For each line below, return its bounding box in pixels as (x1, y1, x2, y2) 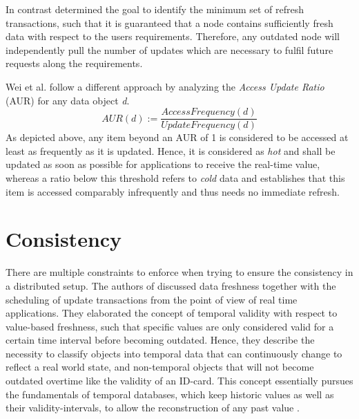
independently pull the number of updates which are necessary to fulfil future (6, 42, 333, 57)
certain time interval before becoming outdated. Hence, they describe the (6, 333, 315, 347)
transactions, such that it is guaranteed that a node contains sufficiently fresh (6, 15, 333, 30)
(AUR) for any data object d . (6, 93, 130, 107)
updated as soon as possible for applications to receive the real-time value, (6, 157, 320, 171)
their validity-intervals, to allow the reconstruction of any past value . (6, 400, 300, 415)
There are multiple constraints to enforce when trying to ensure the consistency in (6, 265, 353, 279)
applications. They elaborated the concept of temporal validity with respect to (6, 306, 338, 320)
